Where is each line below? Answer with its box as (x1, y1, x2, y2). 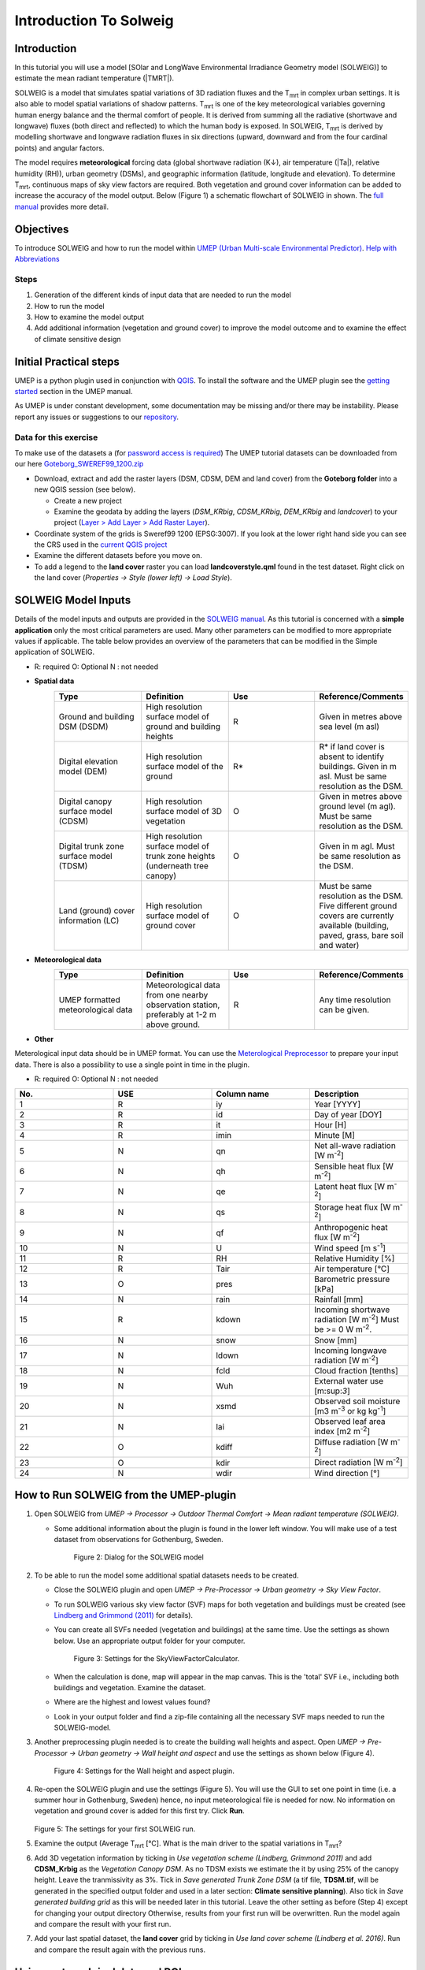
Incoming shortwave (313, 1304, 390, 1315)
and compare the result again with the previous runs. (34, 1945, 206, 1954)
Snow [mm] (313, 1334, 357, 1345)
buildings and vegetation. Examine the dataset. (54, 1682, 206, 1692)
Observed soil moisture (313, 1396, 401, 1407)
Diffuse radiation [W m (313, 1437, 397, 1448)
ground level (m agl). (319, 801, 397, 812)
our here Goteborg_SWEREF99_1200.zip (14, 459, 144, 469)
